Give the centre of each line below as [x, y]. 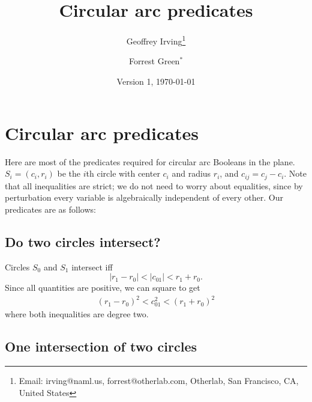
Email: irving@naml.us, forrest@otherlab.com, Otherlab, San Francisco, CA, [159, 381]
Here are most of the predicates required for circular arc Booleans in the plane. [150, 161]
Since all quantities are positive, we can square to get [103, 288]
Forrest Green [154, 61]
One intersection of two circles [101, 346]
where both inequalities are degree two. [77, 314]
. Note [295, 173]
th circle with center [123, 173]
